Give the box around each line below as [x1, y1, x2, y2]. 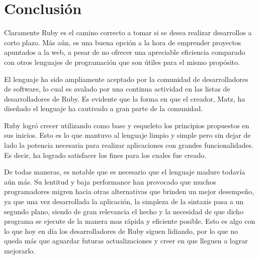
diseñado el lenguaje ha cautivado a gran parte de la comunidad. [4, 103, 203, 114]
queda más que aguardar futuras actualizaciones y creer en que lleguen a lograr [4, 235, 248, 246]
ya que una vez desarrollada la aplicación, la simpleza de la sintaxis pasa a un [4, 196, 244, 207]
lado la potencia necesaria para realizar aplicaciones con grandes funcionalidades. [4, 140, 253, 150]
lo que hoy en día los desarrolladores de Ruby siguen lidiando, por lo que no [4, 225, 238, 236]
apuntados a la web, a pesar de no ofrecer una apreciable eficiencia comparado [4, 47, 245, 57]
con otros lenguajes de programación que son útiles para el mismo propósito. [4, 56, 240, 67]
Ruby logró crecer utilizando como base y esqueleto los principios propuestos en [4, 120, 249, 130]
